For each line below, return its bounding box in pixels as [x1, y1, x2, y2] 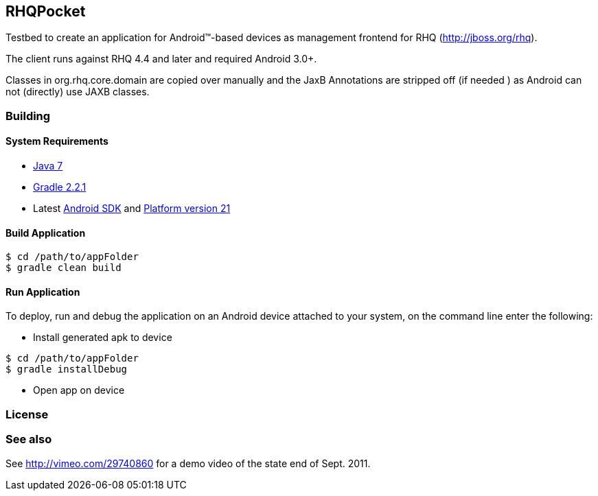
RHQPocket [5, 3, 86, 20]
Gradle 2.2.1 [33, 181, 87, 193]
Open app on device [33, 384, 125, 397]
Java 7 [33, 160, 63, 172]
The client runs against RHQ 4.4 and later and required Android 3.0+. [5, 53, 317, 65]
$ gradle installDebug [5, 364, 128, 375]
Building [5, 108, 51, 123]
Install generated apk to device [33, 331, 172, 344]
